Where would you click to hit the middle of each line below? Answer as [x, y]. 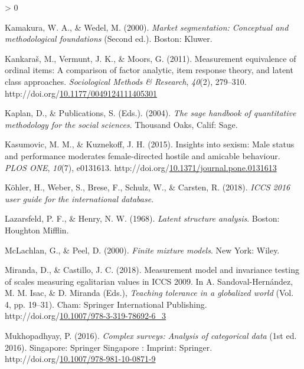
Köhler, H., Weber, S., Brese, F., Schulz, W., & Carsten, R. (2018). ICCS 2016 [148, 187]
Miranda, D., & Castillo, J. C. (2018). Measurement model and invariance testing [152, 270]
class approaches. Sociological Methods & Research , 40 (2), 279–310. [126, 81]
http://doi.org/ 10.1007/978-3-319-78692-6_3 [86, 316]
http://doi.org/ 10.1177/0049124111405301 [81, 93]
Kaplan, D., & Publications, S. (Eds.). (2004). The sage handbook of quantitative [151, 113]
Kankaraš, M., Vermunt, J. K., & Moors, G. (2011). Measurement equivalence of [151, 58]
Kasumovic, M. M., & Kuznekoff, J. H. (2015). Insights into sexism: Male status [150, 144]
